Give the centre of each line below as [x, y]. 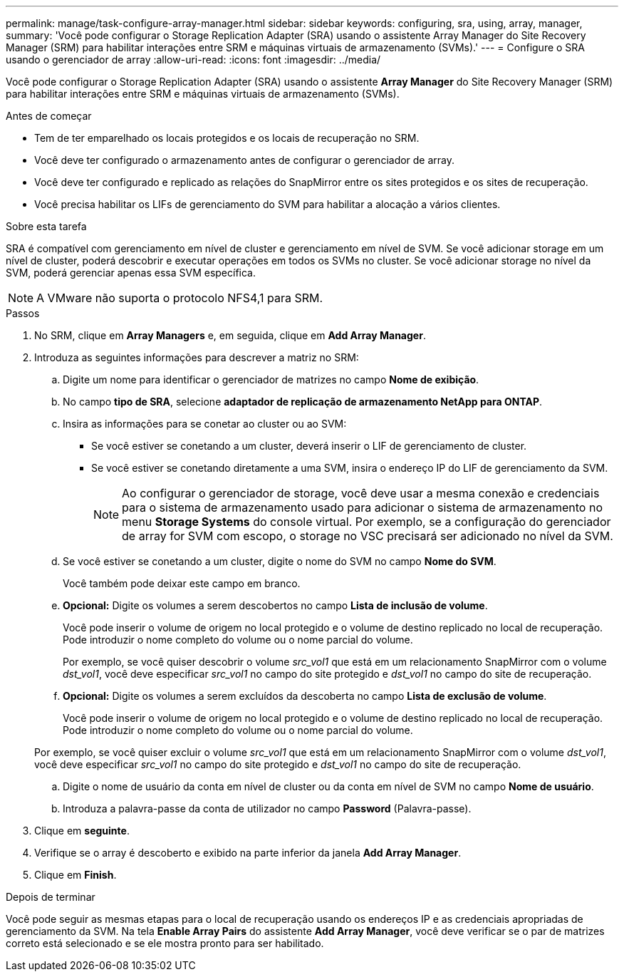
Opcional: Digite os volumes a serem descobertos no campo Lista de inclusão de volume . [275, 605]
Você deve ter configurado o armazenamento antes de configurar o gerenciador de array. [245, 160]
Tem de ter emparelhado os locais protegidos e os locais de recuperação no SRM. [227, 138]
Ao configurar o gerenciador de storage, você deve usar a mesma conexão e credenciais [361, 493]
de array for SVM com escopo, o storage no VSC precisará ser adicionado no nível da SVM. [368, 536]
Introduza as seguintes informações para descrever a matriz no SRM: [197, 357]
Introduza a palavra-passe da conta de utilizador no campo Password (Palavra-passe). [267, 808]
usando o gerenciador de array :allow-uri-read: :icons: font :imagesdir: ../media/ [193, 60]
